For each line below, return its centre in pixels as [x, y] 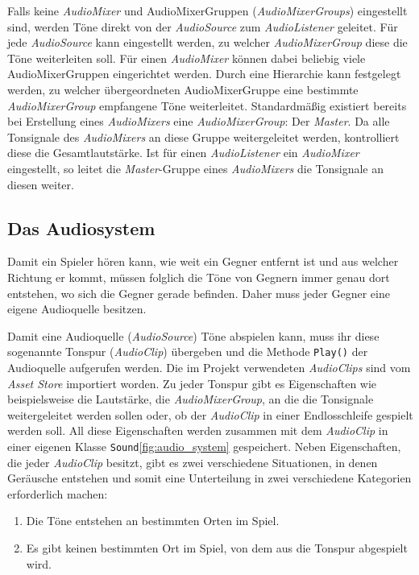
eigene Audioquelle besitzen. [77, 309]
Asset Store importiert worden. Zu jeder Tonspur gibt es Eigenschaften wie [192, 383]
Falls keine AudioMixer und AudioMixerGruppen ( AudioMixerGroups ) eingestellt [207, 10]
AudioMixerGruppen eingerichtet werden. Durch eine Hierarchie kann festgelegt [204, 74]
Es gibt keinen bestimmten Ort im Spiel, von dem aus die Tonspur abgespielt [217, 547]
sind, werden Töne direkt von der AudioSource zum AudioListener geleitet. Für [203, 26]
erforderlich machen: [58, 493]
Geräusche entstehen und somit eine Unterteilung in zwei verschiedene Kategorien [209, 478]
